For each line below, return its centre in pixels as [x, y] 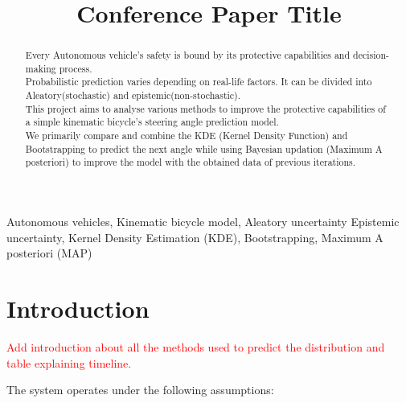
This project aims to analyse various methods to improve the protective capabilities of [205, 108]
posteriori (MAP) [49, 253]
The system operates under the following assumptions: [140, 390]
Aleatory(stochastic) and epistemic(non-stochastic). [133, 95]
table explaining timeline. [69, 362]
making [41, 68]
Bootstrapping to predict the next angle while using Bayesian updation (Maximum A [204, 148]
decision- [371, 55]
